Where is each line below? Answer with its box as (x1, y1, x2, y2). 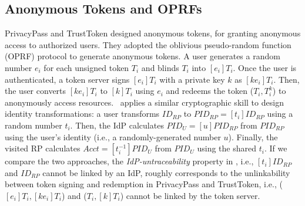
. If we (264, 142, 287, 154)
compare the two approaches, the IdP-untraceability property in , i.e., (5, 155, 254, 167)
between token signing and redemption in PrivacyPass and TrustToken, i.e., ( (5, 178, 283, 190)
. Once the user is (233, 61, 297, 73)
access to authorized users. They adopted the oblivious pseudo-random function (5, 38, 291, 50)
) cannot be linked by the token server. (120, 189, 260, 201)
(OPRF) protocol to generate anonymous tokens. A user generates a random (5, 50, 280, 62)
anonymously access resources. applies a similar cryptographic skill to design (5, 96, 284, 108)
